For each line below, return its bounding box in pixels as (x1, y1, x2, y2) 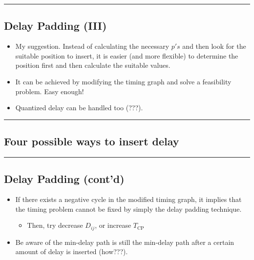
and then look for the (182, 41, 246, 51)
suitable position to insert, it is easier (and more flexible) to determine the (15, 50, 238, 60)
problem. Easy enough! (15, 86, 84, 96)
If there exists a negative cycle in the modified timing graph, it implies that (15, 194, 242, 204)
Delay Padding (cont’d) (4, 171, 125, 186)
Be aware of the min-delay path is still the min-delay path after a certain (15, 237, 234, 247)
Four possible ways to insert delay (4, 134, 179, 149)
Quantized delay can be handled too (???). (15, 102, 143, 113)
